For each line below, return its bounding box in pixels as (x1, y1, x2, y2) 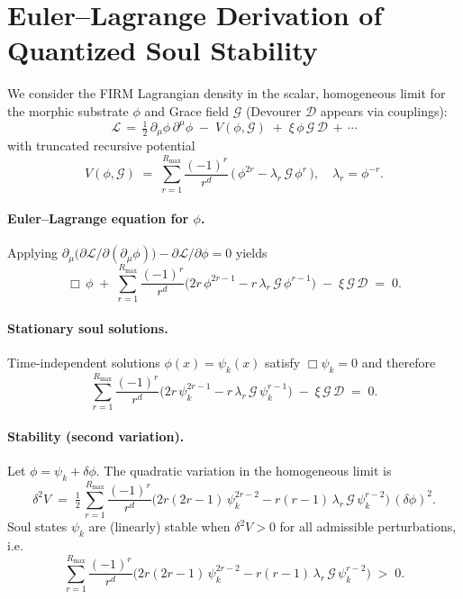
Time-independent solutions (7, 352, 160, 371)
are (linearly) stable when (88, 517, 231, 536)
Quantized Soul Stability (7, 32, 318, 68)
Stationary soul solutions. (7, 318, 168, 337)
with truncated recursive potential (7, 136, 195, 155)
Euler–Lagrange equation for (7, 209, 189, 228)
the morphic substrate (7, 101, 129, 120)
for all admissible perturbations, (279, 517, 457, 536)
